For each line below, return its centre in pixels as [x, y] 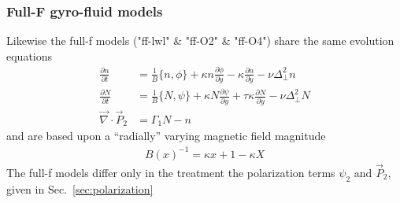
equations [30, 55]
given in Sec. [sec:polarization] [80, 188]
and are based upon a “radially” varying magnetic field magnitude [166, 136]
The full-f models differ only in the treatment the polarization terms [171, 172]
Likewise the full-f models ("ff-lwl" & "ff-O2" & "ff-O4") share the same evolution [200, 41]
